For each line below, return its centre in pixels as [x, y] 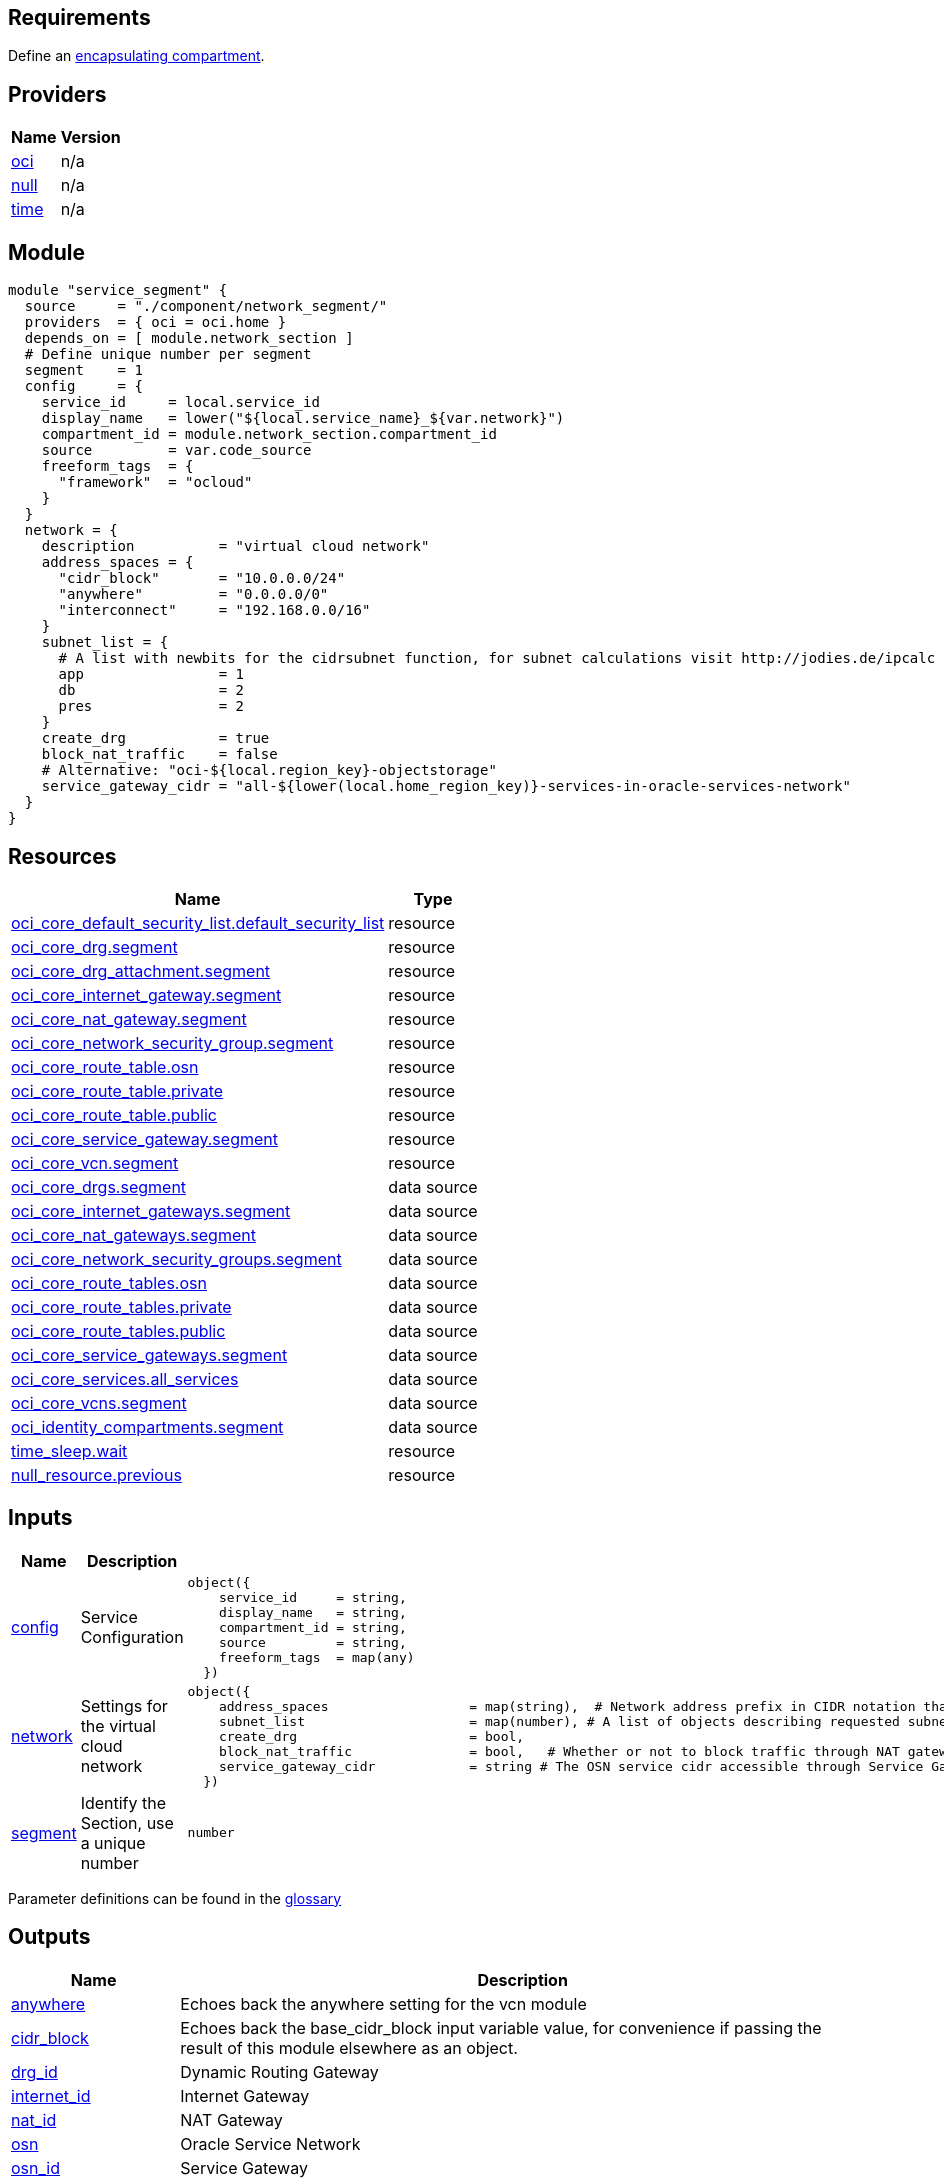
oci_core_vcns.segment [99, 1402]
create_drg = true [155, 738]
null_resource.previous [96, 1474]
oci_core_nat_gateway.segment [129, 1018]
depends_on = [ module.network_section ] [189, 338]
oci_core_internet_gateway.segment [146, 994]
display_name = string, [312, 1612]
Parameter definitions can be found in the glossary [175, 1898]
